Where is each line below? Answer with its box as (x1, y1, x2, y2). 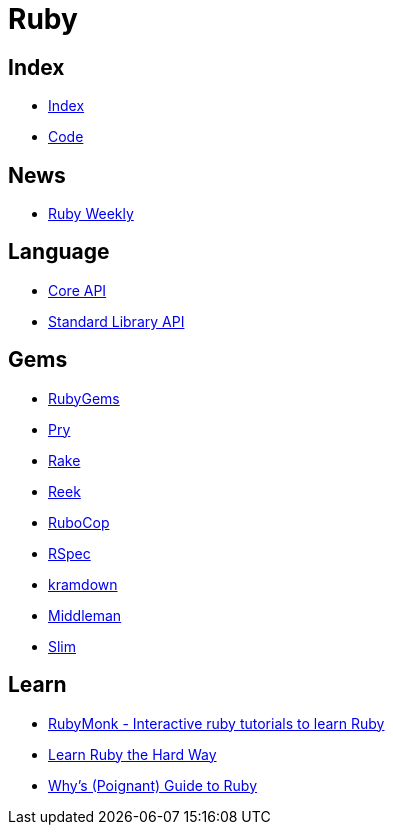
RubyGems (48, 389, 120, 407)
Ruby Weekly (48, 205, 134, 223)
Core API (48, 281, 107, 299)
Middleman (48, 606, 122, 624)
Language (8, 239, 110, 265)
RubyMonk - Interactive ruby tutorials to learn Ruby (48, 714, 385, 732)
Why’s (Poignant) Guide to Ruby (48, 776, 258, 794)
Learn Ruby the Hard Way (48, 745, 217, 763)
